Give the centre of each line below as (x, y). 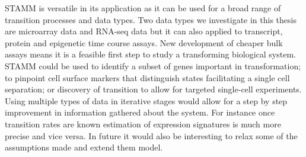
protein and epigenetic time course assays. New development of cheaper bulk (144, 42)
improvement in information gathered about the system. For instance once (140, 112)
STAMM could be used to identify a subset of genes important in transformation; (153, 65)
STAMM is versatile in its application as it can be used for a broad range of (143, 8)
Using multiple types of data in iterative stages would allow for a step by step (146, 100)
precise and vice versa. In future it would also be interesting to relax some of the (151, 135)
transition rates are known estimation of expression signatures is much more (143, 124)
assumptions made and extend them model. (84, 147)
